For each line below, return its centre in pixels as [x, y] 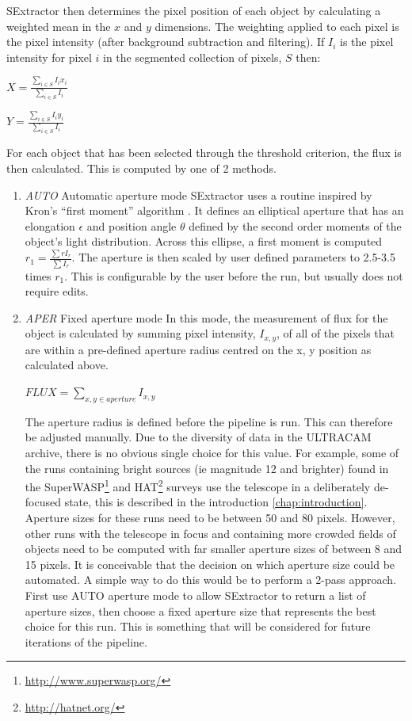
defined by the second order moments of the [295, 225]
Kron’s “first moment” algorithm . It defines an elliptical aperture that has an [214, 210]
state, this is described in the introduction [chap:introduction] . [216, 502]
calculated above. [67, 365]
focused [43, 502]
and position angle [132, 225]
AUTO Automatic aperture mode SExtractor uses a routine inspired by [198, 195]
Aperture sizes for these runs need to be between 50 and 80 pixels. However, [210, 518]
